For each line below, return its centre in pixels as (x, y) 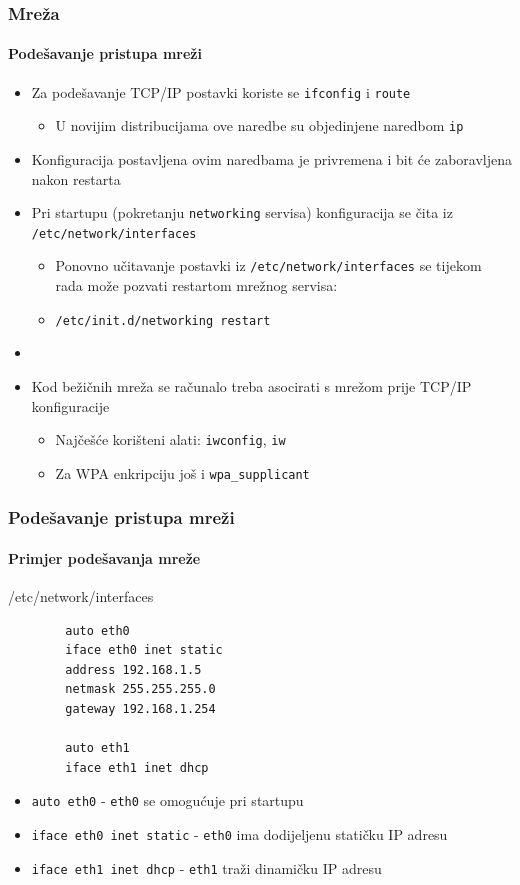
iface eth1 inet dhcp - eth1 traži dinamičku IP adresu (206, 867)
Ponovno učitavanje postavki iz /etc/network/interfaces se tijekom (268, 265)
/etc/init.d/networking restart (163, 320)
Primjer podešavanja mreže (104, 557)
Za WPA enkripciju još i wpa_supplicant (182, 472)
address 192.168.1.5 (133, 669)
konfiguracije (70, 405)
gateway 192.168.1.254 (140, 709)
